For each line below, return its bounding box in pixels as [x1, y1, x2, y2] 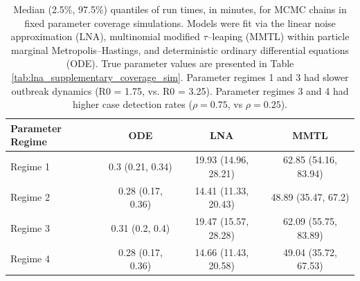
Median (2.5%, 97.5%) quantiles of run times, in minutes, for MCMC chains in [13, 2, 347, 16]
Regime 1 [10, 158, 50, 173]
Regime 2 [10, 190, 50, 204]
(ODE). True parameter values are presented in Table [66, 56, 294, 71]
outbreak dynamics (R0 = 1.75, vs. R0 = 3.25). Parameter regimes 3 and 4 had [11, 83, 349, 98]
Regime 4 [10, 251, 50, 266]
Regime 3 [10, 220, 50, 235]
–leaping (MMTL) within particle [207, 29, 350, 44]
